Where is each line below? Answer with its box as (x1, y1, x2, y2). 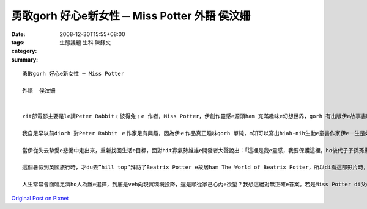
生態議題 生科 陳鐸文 (59, 38, 111, 46)
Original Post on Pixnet (11, 194, 69, 202)
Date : (11, 30, 26, 38)
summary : (11, 55, 39, 63)
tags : (11, 38, 25, 46)
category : (11, 48, 37, 55)
